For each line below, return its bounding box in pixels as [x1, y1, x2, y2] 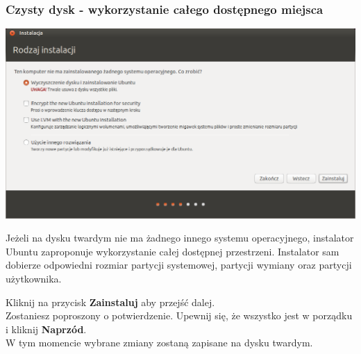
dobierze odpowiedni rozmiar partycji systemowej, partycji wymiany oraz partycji [6, 258, 352, 272]
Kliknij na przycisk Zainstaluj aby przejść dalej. [6, 294, 215, 309]
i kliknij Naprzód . [6, 321, 87, 336]
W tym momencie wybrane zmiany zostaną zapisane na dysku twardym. [6, 335, 313, 350]
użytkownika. [6, 271, 62, 285]
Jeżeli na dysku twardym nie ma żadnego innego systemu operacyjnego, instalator [6, 230, 354, 245]
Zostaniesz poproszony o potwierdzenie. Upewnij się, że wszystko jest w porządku [6, 308, 353, 323]
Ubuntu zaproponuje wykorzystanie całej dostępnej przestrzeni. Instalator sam [6, 244, 339, 258]
